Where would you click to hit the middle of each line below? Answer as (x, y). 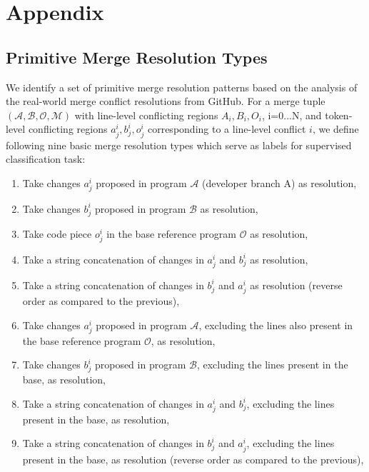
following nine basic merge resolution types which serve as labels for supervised (179, 145)
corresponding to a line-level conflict (227, 129)
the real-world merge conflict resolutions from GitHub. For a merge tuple (166, 101)
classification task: (46, 159)
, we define (335, 129)
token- (339, 115)
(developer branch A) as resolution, (279, 182)
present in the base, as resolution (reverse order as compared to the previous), (193, 459)
